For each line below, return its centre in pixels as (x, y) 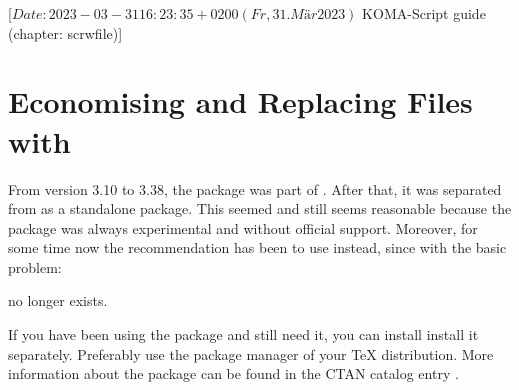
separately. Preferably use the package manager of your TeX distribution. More (251, 353)
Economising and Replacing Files (240, 101)
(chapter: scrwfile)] (65, 32)
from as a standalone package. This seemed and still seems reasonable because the (260, 208)
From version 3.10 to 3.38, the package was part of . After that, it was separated (255, 188)
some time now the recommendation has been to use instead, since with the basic (257, 247)
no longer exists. (58, 300)
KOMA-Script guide (424, 13)
